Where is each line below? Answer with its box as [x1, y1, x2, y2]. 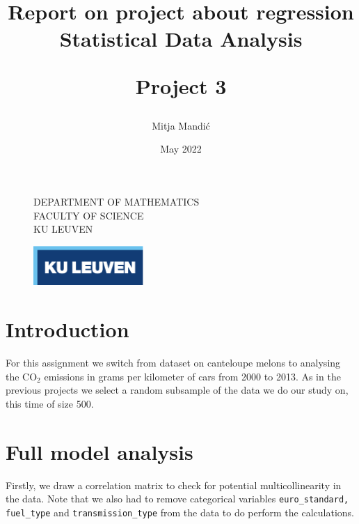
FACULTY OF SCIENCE [33, 208, 144, 222]
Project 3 [135, 71, 227, 100]
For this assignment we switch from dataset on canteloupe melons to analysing [6, 355, 341, 370]
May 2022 [160, 141, 202, 156]
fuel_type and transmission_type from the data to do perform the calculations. [6, 504, 354, 519]
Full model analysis [6, 437, 193, 465]
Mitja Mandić [152, 118, 210, 132]
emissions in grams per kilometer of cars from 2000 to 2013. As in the [44, 369, 341, 383]
